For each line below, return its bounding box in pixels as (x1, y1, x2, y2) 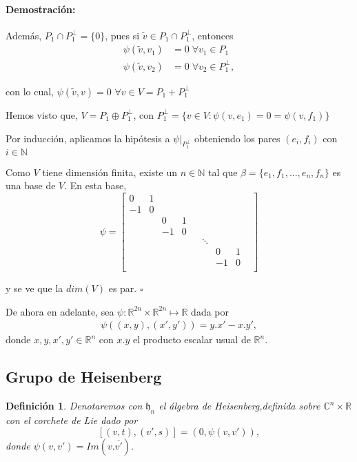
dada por (191, 304, 229, 318)
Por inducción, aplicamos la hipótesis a (6, 131, 170, 145)
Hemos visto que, (6, 107, 78, 122)
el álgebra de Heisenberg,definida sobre (159, 398, 320, 413)
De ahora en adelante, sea (6, 304, 114, 318)
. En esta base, (64, 178, 127, 193)
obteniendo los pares (194, 131, 280, 145)
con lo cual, (6, 84, 54, 98)
